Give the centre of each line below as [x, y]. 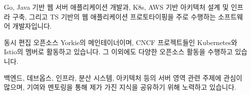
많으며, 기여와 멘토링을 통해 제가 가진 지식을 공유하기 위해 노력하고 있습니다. [120, 87]
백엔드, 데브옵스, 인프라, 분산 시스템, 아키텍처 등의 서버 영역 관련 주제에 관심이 [123, 77]
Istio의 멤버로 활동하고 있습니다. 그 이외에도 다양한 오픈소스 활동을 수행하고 [118, 52]
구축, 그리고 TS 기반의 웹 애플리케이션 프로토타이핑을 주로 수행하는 [114, 16]
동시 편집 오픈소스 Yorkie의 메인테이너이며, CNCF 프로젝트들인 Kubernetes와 [121, 42]
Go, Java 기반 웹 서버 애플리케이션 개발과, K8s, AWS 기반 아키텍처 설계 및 [116, 7]
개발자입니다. [32, 26]
